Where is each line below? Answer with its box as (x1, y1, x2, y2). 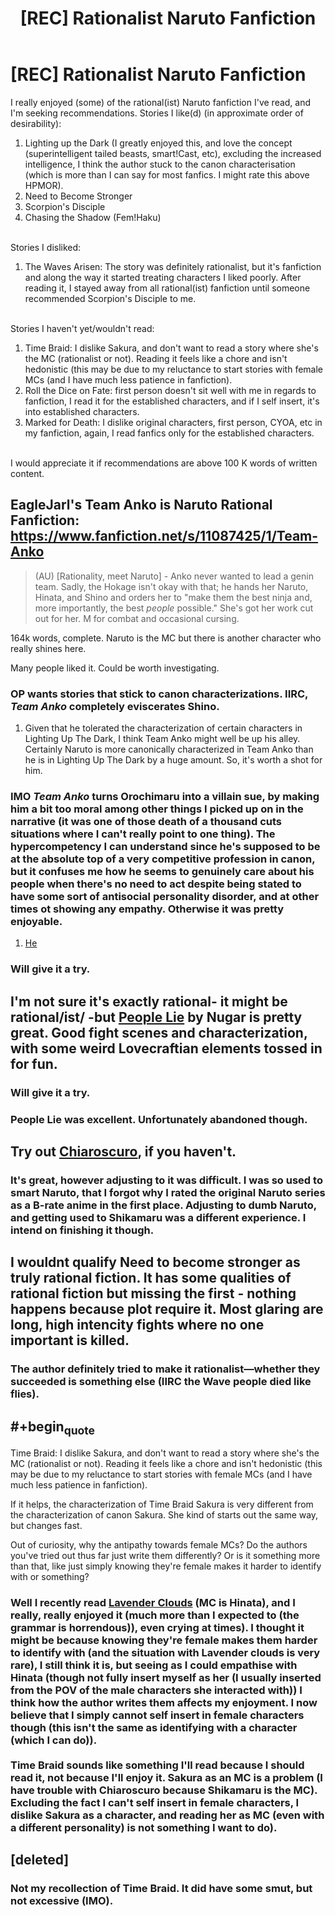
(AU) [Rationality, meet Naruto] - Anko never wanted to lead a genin (34, 570, 314, 582)
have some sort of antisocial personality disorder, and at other (10, 889, 320, 903)
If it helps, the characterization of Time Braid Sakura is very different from (10, 1498, 314, 1511)
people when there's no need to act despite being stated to (10, 877, 302, 891)
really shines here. (10, 642, 87, 654)
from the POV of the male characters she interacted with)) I (10, 1683, 303, 1697)
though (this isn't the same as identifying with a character (10, 1721, 298, 1735)
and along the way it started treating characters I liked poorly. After (24, 271, 302, 283)
